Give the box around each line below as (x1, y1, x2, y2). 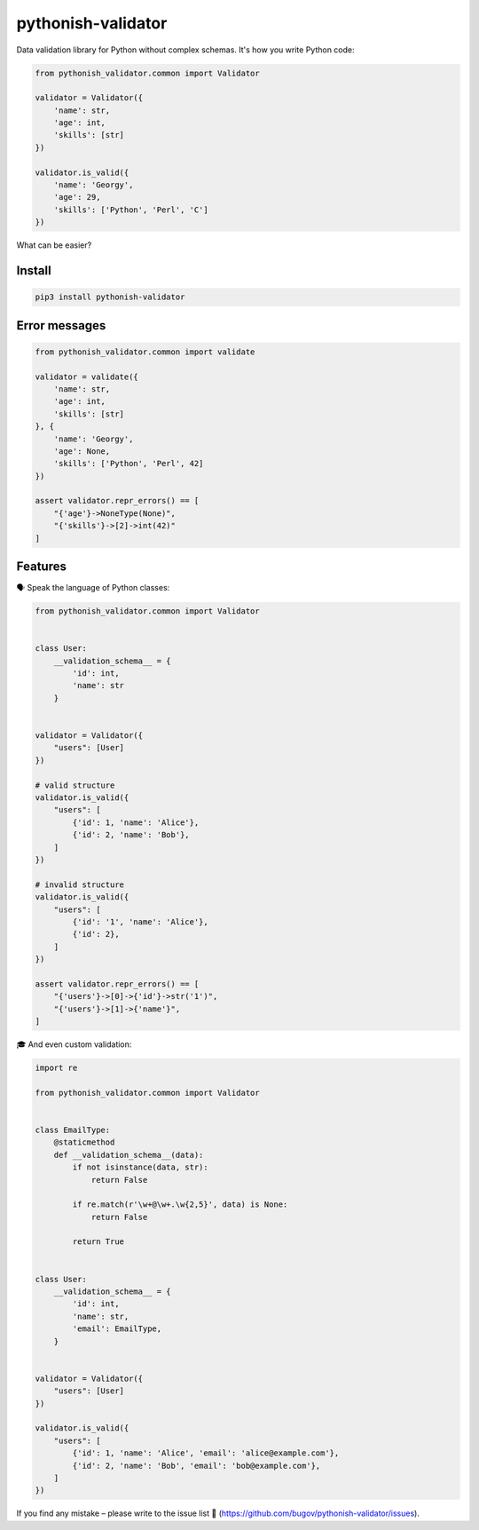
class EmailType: (35, 1124, 111, 1135)
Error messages (16, 318, 106, 333)
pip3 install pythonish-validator (35, 292, 185, 302)
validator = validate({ (35, 371, 139, 382)
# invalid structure (35, 879, 124, 890)
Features (16, 559, 67, 575)
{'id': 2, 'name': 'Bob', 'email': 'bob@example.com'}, (72, 1461, 321, 1471)
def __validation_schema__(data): (53, 1150, 204, 1160)
